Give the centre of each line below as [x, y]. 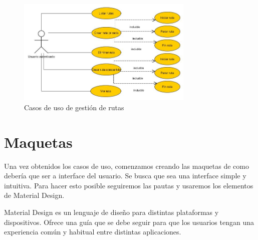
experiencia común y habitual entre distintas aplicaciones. [93, 232]
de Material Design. [34, 195]
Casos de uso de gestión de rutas [74, 107]
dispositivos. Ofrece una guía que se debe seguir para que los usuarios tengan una [129, 222]
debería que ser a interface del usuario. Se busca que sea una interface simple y [125, 176]
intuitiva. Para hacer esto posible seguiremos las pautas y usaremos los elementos [129, 185]
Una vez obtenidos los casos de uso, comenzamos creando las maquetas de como [126, 166]
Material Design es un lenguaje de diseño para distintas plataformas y [111, 212]
